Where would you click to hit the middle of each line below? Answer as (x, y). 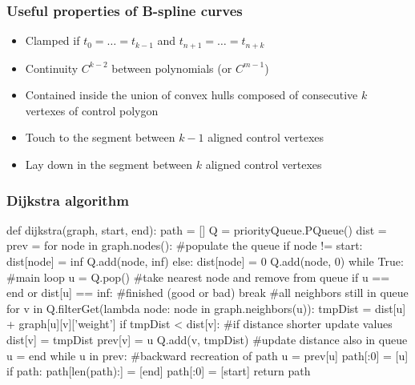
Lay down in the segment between (109, 164)
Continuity (52, 68)
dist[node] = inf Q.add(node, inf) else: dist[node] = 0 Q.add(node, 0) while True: (205, 261)
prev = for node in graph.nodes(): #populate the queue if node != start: (185, 245)
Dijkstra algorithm (68, 200)
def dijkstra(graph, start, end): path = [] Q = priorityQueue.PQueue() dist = (197, 229)
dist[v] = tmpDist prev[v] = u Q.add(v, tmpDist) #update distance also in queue (207, 340)
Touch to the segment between (100, 137)
